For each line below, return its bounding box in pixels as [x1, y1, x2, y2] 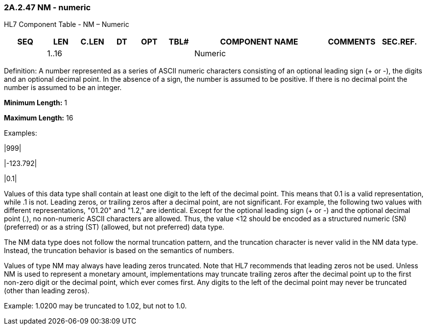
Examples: [4, 129, 37, 138]
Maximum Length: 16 [4, 114, 73, 122]
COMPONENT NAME [220, 37, 298, 47]
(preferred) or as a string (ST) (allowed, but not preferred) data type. [4, 223, 225, 232]
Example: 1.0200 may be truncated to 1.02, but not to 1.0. [4, 302, 187, 310]
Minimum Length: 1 [4, 98, 67, 107]
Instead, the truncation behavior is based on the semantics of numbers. [4, 246, 234, 255]
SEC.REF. [381, 37, 417, 47]
